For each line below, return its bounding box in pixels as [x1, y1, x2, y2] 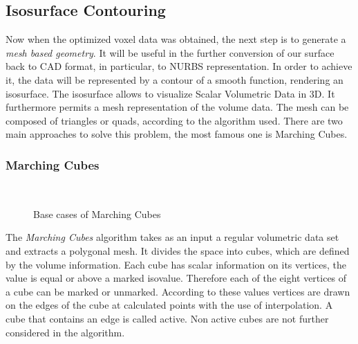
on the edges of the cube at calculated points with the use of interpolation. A [6, 298, 333, 312]
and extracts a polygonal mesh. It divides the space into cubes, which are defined [6, 243, 350, 257]
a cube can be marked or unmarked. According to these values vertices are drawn [6, 284, 350, 298]
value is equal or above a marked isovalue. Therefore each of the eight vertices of [6, 271, 347, 285]
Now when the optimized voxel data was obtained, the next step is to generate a [6, 32, 346, 46]
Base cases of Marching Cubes [33, 206, 161, 221]
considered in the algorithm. [6, 325, 125, 339]
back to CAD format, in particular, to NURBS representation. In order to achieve [6, 59, 352, 73]
